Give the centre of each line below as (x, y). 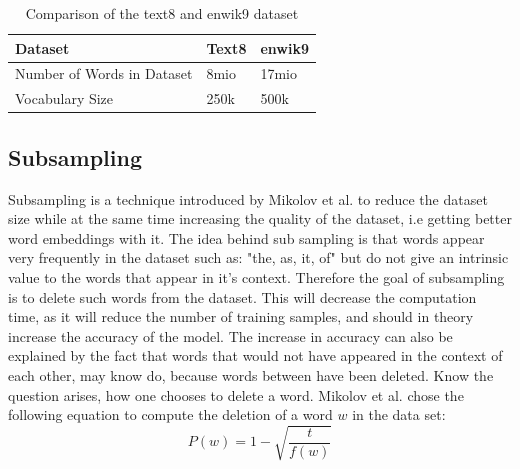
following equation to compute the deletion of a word (170, 414)
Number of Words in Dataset (104, 73)
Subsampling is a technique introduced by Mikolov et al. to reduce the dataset (248, 198)
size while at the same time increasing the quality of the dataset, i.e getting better (260, 218)
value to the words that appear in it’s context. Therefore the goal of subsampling (256, 276)
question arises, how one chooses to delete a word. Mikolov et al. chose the (236, 394)
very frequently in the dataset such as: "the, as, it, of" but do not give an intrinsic (258, 257)
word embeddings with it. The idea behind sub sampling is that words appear (246, 237)
